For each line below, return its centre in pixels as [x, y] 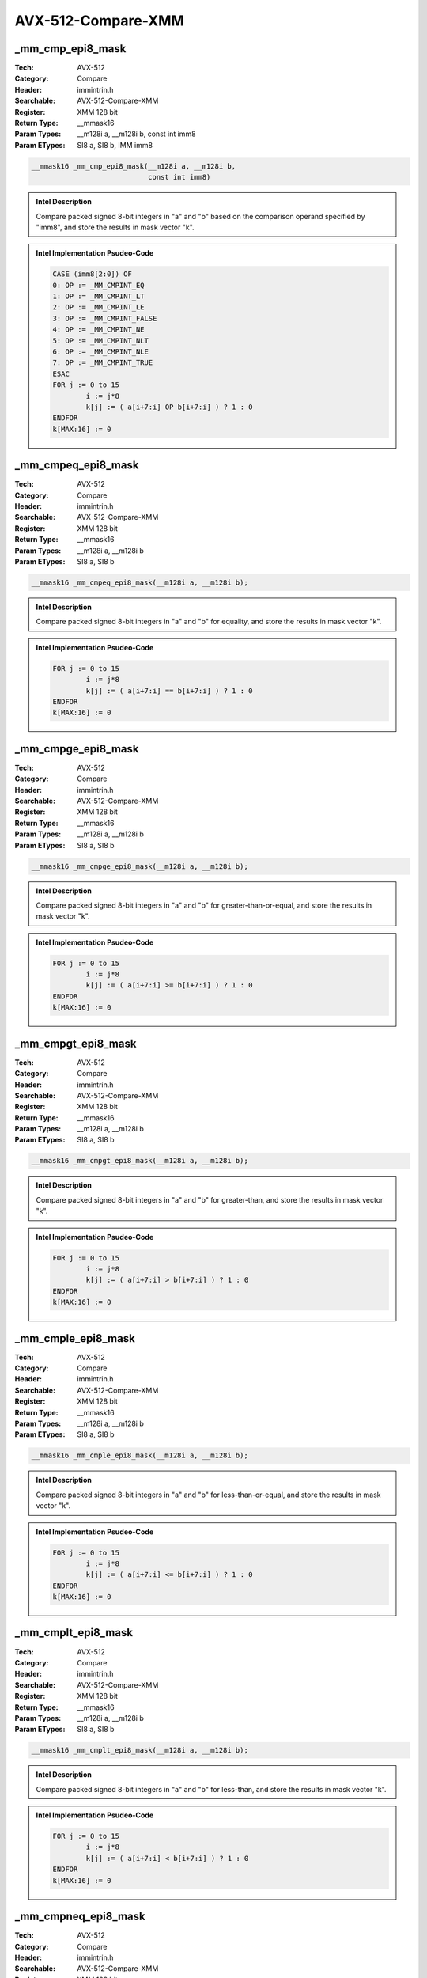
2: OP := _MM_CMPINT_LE [99, 307]
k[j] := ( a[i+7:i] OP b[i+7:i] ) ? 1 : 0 [169, 407]
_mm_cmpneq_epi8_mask [80, 1917]
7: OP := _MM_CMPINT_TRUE [103, 363]
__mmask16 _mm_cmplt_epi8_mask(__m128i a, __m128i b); [140, 1750]
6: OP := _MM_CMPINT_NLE [101, 352]
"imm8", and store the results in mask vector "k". [115, 227]
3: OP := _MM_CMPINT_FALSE [105, 318]
